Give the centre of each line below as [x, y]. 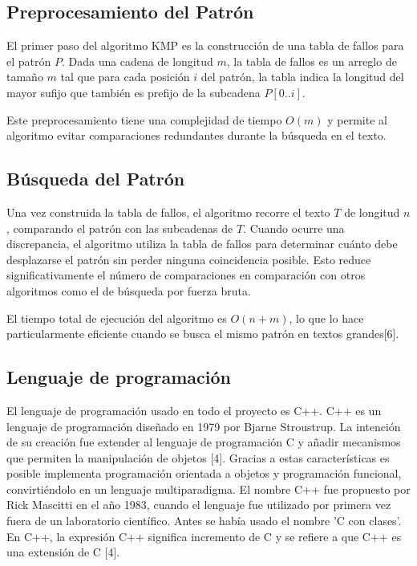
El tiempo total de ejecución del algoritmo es [117, 318]
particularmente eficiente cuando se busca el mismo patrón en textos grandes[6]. [203, 334]
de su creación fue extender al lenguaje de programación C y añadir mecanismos [204, 442]
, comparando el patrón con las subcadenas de [120, 228]
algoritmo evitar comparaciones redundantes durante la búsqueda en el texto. [196, 135]
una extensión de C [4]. [63, 552]
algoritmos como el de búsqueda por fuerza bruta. [129, 290]
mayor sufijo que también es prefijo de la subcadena [134, 92]
